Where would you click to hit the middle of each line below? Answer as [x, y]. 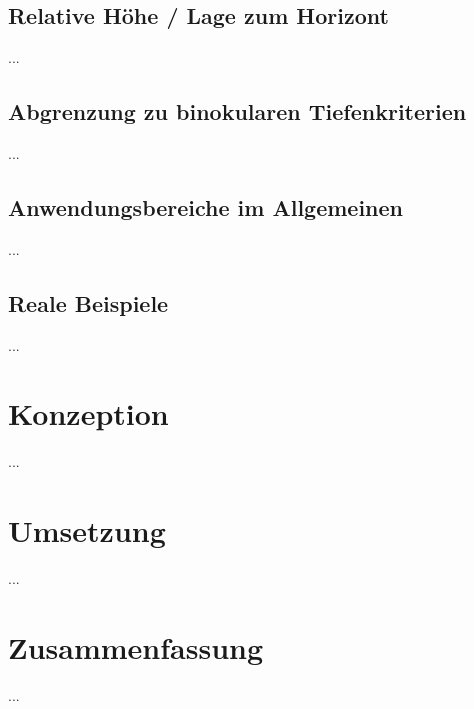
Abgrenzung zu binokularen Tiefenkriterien [237, 111]
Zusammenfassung [136, 646]
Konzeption [88, 413]
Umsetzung [87, 530]
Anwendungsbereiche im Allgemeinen [206, 206]
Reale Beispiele [88, 302]
